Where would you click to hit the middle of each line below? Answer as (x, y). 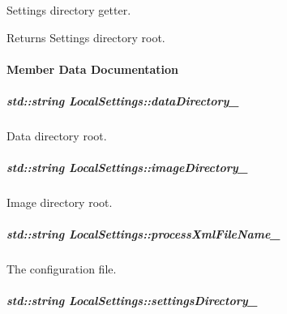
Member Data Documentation (93, 69)
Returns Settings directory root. (86, 37)
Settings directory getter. (69, 10)
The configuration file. (62, 269)
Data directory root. (57, 135)
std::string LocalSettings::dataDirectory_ (123, 100)
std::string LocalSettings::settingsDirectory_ (132, 301)
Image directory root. (60, 202)
